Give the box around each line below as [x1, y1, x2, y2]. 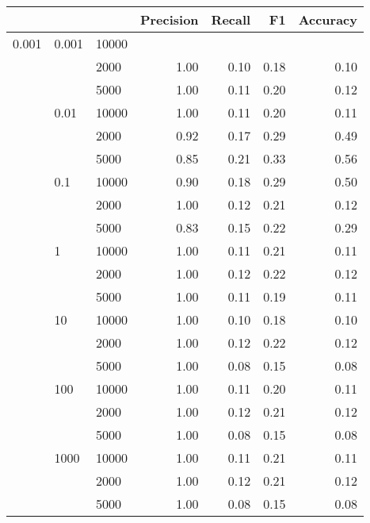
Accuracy [298, 10, 358, 29]
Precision [139, 10, 199, 29]
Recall [211, 10, 251, 29]
